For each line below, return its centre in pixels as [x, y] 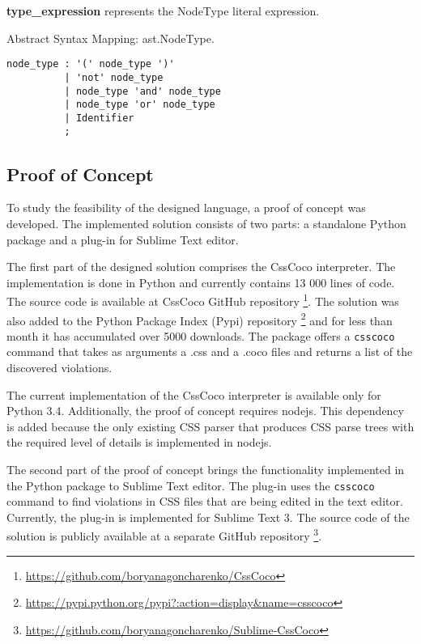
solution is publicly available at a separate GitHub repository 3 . [164, 535]
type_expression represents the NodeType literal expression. [163, 11]
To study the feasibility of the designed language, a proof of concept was [186, 208]
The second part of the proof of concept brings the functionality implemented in [206, 470]
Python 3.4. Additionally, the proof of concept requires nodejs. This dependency [206, 411]
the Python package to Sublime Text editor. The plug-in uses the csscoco [191, 485]
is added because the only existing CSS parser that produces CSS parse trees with [210, 426]
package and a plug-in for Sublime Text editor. [123, 239]
